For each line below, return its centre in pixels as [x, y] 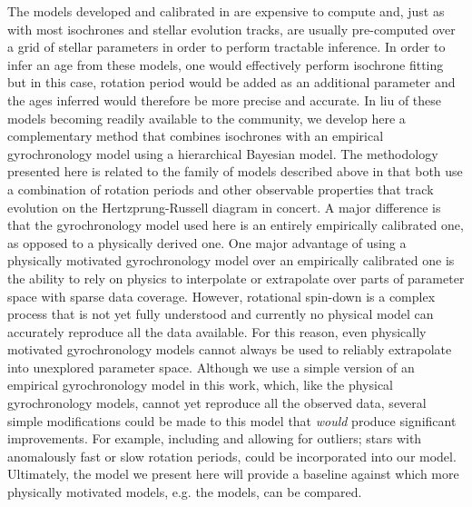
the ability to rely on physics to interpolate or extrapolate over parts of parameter [236, 278]
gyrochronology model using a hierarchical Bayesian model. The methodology [223, 153]
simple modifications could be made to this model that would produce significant [232, 420]
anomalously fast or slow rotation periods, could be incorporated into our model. [232, 456]
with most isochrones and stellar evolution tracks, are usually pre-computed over [231, 29]
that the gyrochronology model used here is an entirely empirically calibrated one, [236, 225]
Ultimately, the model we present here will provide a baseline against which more [233, 474]
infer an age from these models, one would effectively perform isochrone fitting [226, 64]
